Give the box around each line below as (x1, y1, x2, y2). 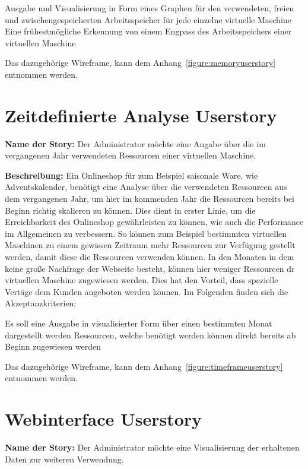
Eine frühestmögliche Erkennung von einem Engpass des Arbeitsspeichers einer (5, 25, 292, 37)
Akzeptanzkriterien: (5, 297, 77, 309)
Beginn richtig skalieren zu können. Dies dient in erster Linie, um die (5, 204, 256, 216)
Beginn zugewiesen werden (5, 340, 101, 353)
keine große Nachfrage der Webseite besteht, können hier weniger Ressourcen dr (5, 262, 295, 274)
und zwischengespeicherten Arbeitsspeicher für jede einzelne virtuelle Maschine (5, 13, 291, 26)
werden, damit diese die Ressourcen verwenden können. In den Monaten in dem (5, 251, 294, 263)
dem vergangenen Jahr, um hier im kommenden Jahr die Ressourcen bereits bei (5, 192, 294, 205)
